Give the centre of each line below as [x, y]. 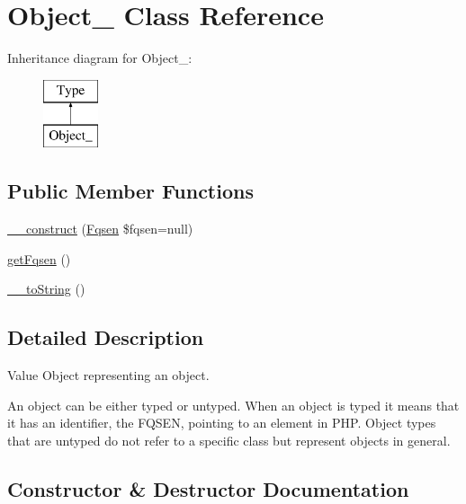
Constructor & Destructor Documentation [208, 488]
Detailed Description [106, 337]
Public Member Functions [130, 191]
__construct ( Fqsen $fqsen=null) [100, 229]
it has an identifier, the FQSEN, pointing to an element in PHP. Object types [222, 423]
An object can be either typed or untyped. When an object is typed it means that [233, 405]
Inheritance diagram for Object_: [100, 58]
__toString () [46, 289]
